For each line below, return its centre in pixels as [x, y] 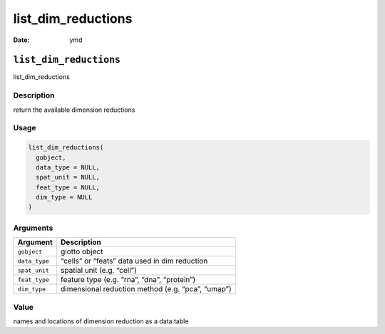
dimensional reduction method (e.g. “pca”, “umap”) [146, 289]
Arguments [33, 228]
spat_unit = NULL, [68, 177]
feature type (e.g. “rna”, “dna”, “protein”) [128, 280]
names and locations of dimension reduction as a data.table [101, 321]
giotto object [82, 251]
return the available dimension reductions [74, 110]
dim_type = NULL [64, 197]
